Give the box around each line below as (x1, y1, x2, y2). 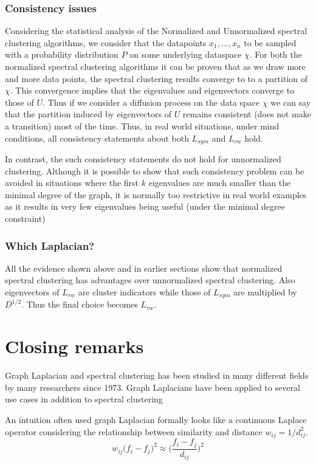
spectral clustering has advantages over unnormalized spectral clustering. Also (5, 274, 295, 286)
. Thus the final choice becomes (21, 298, 138, 311)
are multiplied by (233, 285, 297, 298)
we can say (270, 95, 311, 108)
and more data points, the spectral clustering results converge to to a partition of (5, 72, 308, 84)
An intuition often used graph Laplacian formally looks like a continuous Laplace (5, 413, 307, 425)
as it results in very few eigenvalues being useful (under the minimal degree (5, 200, 285, 213)
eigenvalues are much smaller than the (148, 176, 291, 189)
